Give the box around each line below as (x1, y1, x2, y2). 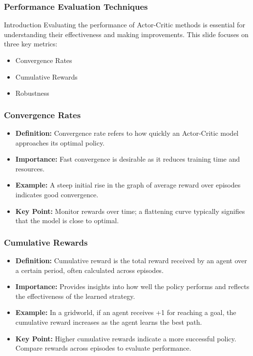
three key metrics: (4, 39, 58, 49)
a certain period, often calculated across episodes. (15, 265, 164, 275)
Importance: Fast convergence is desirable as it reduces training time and (15, 154, 240, 164)
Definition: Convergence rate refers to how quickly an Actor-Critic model (15, 128, 239, 138)
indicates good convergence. (15, 189, 99, 199)
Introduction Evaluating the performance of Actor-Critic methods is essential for (4, 20, 245, 30)
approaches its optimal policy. (15, 137, 105, 147)
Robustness (15, 88, 49, 98)
